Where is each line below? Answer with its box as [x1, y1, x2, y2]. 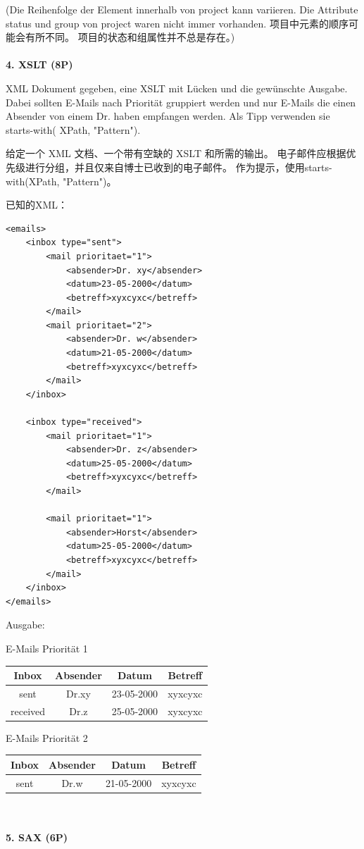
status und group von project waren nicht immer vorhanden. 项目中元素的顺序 [6, 16, 349, 30]
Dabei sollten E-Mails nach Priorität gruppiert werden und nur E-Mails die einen [6, 94, 356, 109]
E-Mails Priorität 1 [6, 640, 88, 655]
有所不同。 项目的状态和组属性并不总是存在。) [25, 30, 235, 44]
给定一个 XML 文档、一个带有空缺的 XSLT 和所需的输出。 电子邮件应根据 [6, 146, 346, 161]
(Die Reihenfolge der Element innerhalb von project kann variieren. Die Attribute [6, 2, 358, 16]
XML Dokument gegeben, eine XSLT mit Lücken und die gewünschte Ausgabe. [6, 80, 348, 95]
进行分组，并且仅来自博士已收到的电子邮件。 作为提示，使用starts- [25, 159, 332, 174]
